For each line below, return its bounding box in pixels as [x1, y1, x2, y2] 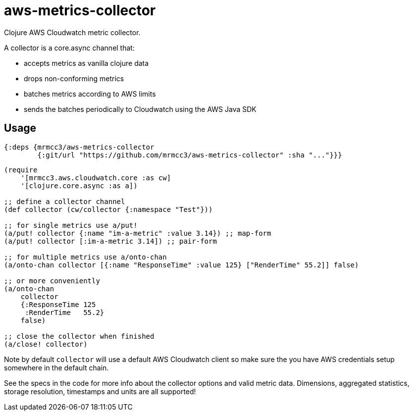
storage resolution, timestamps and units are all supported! [4, 387, 196, 396]
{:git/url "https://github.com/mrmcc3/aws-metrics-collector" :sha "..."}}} [37, 151, 342, 159]
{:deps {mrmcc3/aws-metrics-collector [4, 143, 155, 151]
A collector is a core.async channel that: [4, 43, 135, 52]
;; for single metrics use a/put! [4, 221, 138, 229]
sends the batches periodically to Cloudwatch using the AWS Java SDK [24, 104, 257, 113]
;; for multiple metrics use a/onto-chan [4, 253, 167, 261]
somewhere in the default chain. [4, 363, 109, 372]
